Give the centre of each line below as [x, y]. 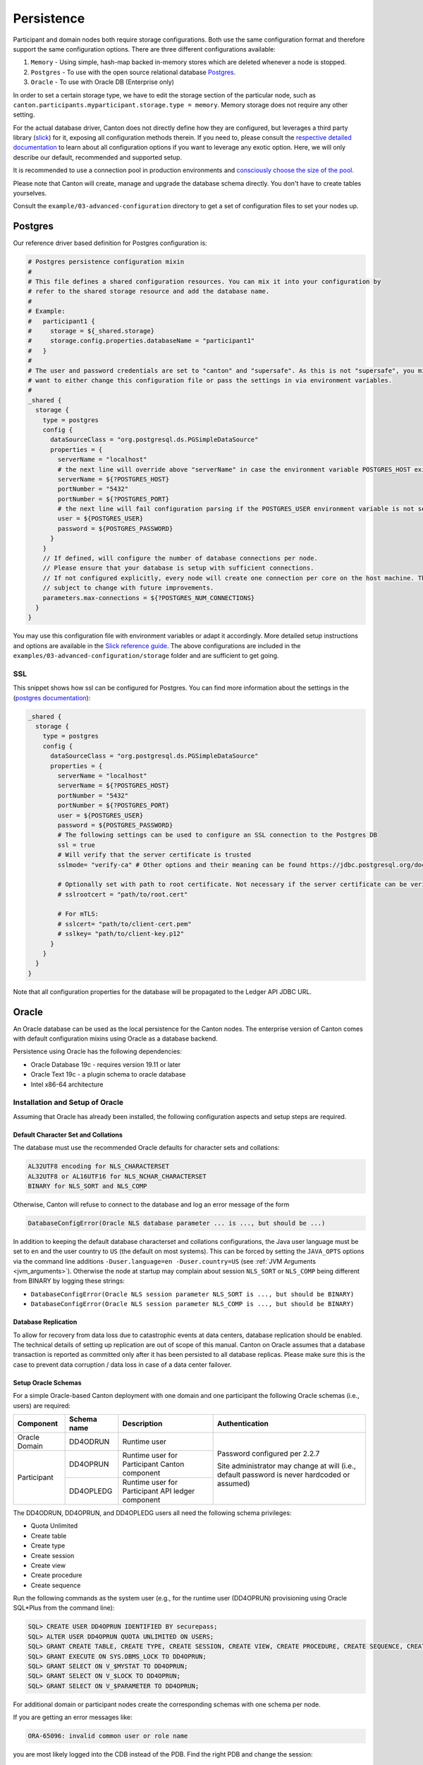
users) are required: [42, 1406]
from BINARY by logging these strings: [69, 1281]
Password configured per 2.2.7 [268, 1453]
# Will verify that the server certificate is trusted [154, 855]
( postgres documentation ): [52, 698]
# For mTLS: [78, 914]
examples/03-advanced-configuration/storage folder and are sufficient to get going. [146, 656]
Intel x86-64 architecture [67, 1084]
